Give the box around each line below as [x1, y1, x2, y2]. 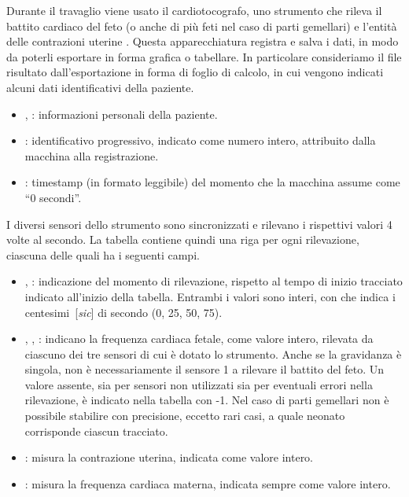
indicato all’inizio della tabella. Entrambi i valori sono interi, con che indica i [24, 288, 396, 304]
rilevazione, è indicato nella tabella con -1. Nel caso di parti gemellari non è [24, 392, 389, 408]
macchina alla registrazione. [24, 147, 159, 164]
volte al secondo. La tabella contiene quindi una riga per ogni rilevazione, [6, 231, 359, 248]
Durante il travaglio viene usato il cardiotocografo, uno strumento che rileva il [6, 2, 382, 18]
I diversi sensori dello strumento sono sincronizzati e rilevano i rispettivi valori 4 [6, 215, 392, 232]
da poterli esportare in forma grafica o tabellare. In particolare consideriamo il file [6, 48, 402, 64]
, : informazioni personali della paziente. [24, 105, 218, 122]
